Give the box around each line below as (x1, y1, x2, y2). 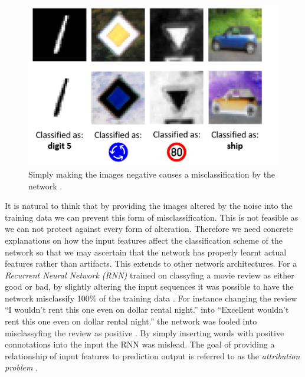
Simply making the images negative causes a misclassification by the (28, 168, 276, 180)
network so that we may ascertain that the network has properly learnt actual (5, 245, 287, 258)
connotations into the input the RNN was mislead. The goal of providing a (5, 338, 275, 350)
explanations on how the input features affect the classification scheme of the (5, 234, 283, 246)
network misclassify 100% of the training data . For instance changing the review (5, 291, 297, 304)
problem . (5, 361, 38, 373)
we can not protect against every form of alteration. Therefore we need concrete (5, 222, 293, 235)
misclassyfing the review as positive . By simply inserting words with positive (5, 326, 284, 339)
